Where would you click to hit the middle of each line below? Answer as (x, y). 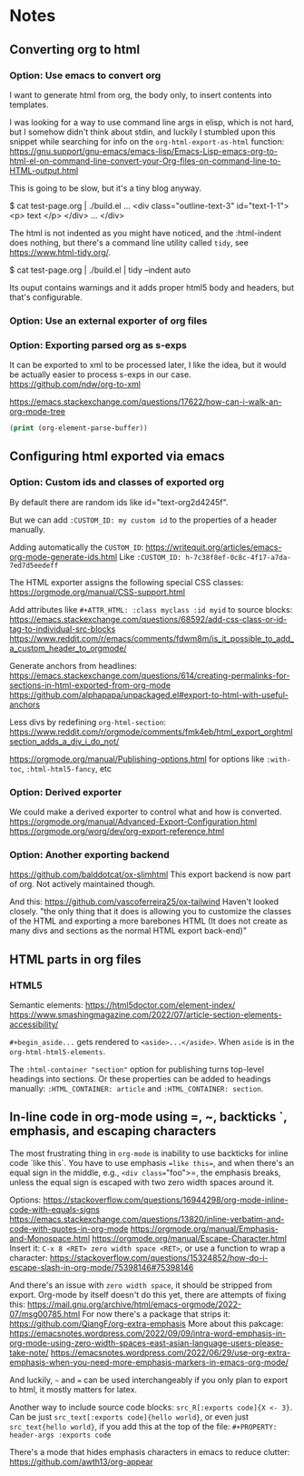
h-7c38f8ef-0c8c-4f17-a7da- (239, 557)
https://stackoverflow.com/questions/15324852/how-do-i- (159, 1257)
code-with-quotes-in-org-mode (69, 1229)
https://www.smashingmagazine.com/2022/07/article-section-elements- (146, 1014)
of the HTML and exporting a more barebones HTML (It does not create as (149, 921)
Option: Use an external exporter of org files (108, 321)
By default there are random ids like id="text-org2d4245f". (119, 502)
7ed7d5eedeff (34, 565)
